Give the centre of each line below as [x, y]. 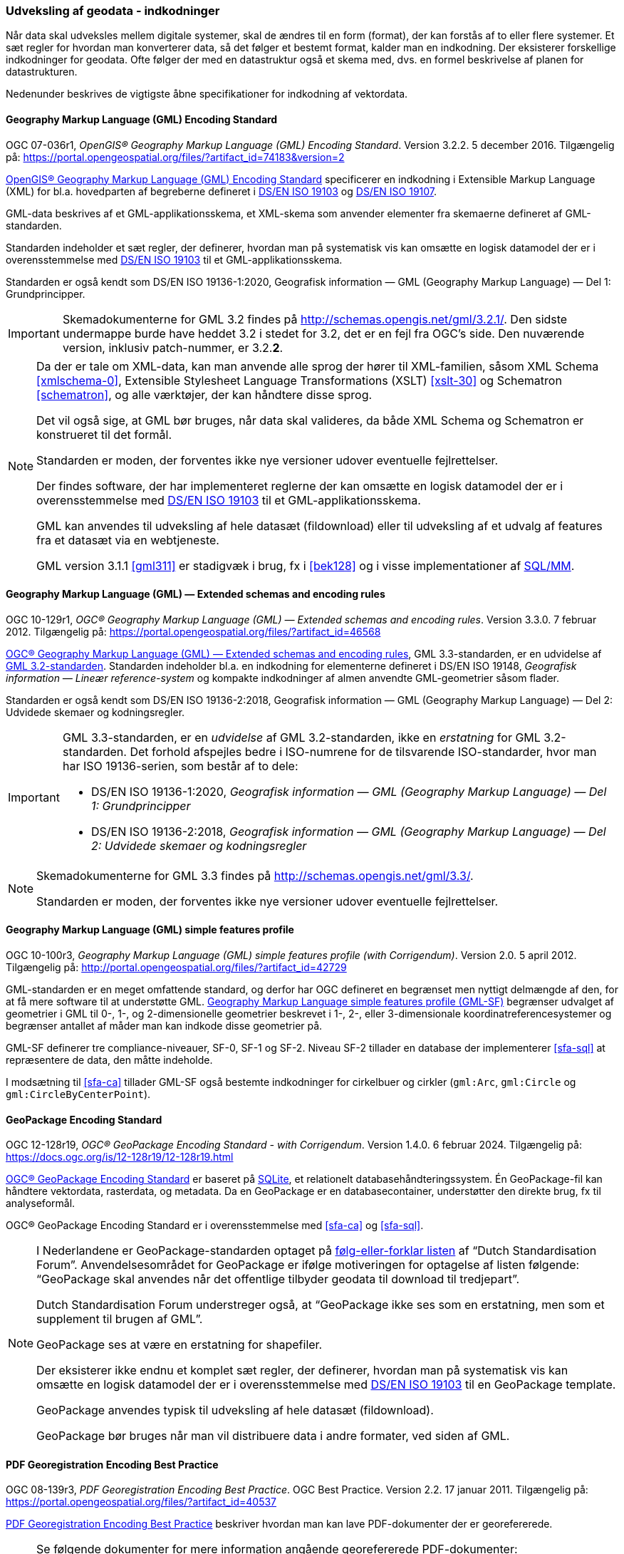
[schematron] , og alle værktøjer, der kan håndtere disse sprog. [204, 394]
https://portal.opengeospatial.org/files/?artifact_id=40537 [141, 1502]
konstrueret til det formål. [104, 434]
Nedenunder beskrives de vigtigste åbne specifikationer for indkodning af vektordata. [207, 94]
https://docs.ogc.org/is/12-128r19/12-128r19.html [120, 1157]
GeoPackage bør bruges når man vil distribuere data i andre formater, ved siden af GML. [273, 1436]
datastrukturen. [42, 72]
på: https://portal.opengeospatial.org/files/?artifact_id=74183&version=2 [175, 157]
